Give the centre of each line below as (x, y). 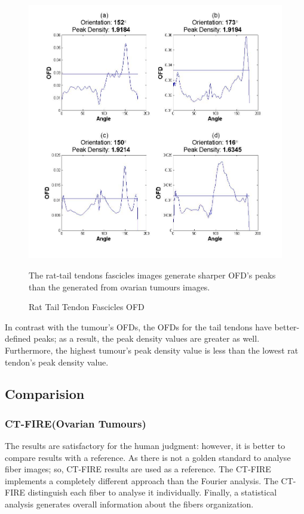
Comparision (45, 394)
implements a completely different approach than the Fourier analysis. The (142, 480)
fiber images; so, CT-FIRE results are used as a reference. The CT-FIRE (138, 469)
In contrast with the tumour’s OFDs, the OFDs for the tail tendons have (138, 326)
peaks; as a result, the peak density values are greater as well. (147, 338)
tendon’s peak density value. (57, 362)
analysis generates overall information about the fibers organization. (129, 504)
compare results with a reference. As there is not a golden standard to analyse (148, 457)
